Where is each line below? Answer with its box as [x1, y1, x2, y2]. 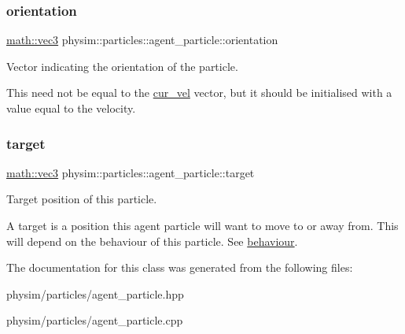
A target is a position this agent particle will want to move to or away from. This [6, 217, 399, 233]
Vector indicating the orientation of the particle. [6, 58, 238, 74]
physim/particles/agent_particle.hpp [6, 285, 184, 302]
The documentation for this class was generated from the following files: [6, 259, 353, 276]
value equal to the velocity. [6, 100, 136, 116]
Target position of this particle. [6, 191, 157, 207]
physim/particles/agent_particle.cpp [6, 312, 183, 328]
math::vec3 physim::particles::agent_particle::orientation [6, 32, 278, 48]
